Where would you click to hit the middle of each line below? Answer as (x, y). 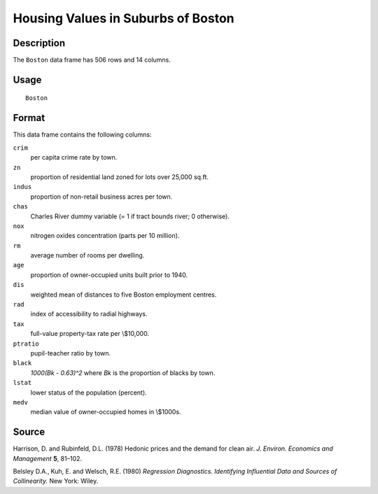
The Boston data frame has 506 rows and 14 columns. (92, 60)
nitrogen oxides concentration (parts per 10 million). (105, 236)
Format (29, 118)
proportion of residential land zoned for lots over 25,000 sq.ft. (120, 177)
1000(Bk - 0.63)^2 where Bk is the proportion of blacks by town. (123, 373)
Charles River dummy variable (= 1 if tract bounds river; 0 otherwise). (130, 216)
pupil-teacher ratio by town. (71, 353)
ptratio (26, 344)
